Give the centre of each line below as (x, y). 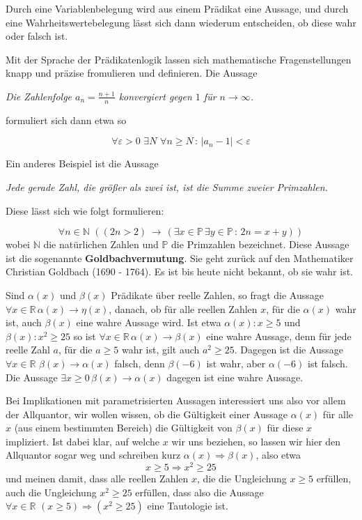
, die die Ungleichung (242, 479)
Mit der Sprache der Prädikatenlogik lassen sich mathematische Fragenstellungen (179, 59)
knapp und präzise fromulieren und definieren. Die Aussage (132, 73)
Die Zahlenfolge (39, 96)
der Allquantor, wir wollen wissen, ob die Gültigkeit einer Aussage (147, 414)
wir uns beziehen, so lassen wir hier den (256, 441)
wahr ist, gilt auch (160, 350)
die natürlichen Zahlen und (101, 244)
